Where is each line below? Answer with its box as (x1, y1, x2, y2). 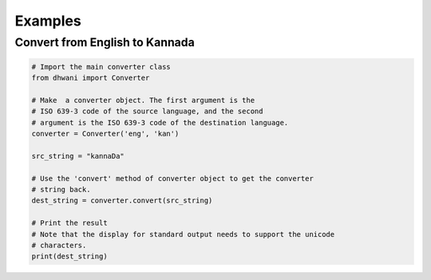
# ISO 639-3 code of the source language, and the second (31, 107, 263, 116)
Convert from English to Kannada (14, 35, 195, 49)
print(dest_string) (31, 252, 108, 261)
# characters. (31, 241, 87, 250)
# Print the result (31, 219, 108, 227)
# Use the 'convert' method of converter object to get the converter (31, 174, 314, 183)
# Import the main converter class (31, 62, 171, 71)
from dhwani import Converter (31, 73, 150, 83)
